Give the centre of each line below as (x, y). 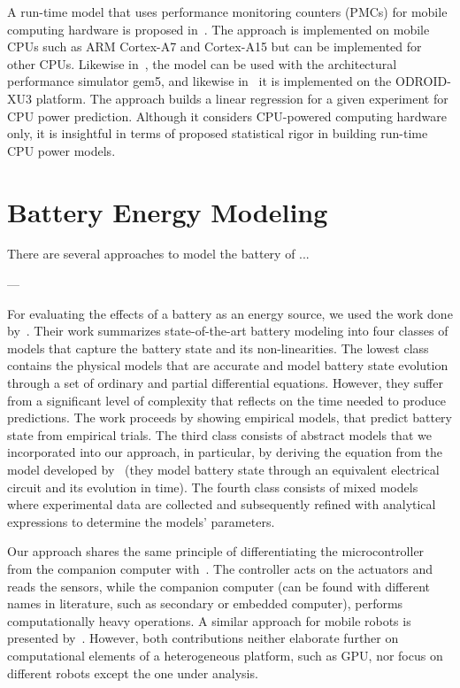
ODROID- (423, 81)
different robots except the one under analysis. (133, 673)
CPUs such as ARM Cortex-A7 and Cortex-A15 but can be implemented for (215, 46)
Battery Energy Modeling (168, 211)
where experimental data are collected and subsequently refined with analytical (222, 504)
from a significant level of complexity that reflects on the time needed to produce (227, 400)
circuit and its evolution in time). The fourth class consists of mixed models (213, 487)
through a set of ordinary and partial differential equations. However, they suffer (225, 383)
